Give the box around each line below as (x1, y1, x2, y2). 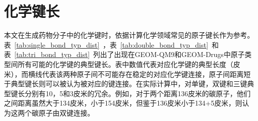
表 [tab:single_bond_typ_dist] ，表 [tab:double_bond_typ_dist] (4, 39, 208, 50)
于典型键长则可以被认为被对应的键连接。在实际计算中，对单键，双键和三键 (4, 78, 247, 89)
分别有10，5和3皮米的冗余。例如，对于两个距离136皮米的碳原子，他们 (24, 88, 251, 98)
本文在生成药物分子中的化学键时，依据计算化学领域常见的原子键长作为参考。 (4, 30, 254, 40)
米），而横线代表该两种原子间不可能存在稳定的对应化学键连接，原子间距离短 (4, 68, 251, 79)
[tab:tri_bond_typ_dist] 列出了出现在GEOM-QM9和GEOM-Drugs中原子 (14, 49, 245, 60)
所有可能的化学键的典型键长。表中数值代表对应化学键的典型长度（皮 (17, 59, 240, 69)
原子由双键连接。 (38, 107, 94, 118)
